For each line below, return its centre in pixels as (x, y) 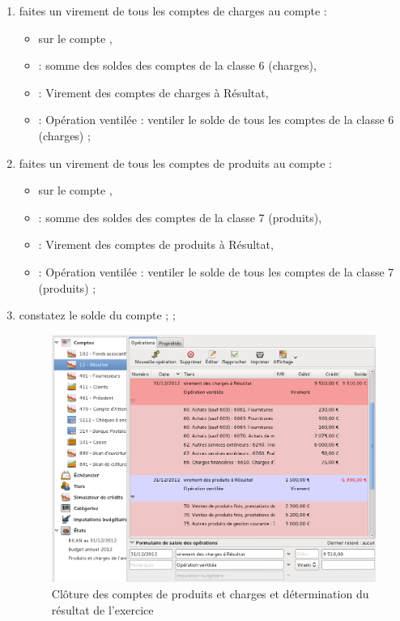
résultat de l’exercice (102, 609)
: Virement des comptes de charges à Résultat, (153, 92)
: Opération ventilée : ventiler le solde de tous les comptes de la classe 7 (216, 271)
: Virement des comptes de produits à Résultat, (156, 244)
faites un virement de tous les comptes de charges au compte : (173, 11)
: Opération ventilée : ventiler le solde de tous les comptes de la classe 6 (216, 120)
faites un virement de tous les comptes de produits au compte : (175, 163)
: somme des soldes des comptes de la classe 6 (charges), (177, 65)
